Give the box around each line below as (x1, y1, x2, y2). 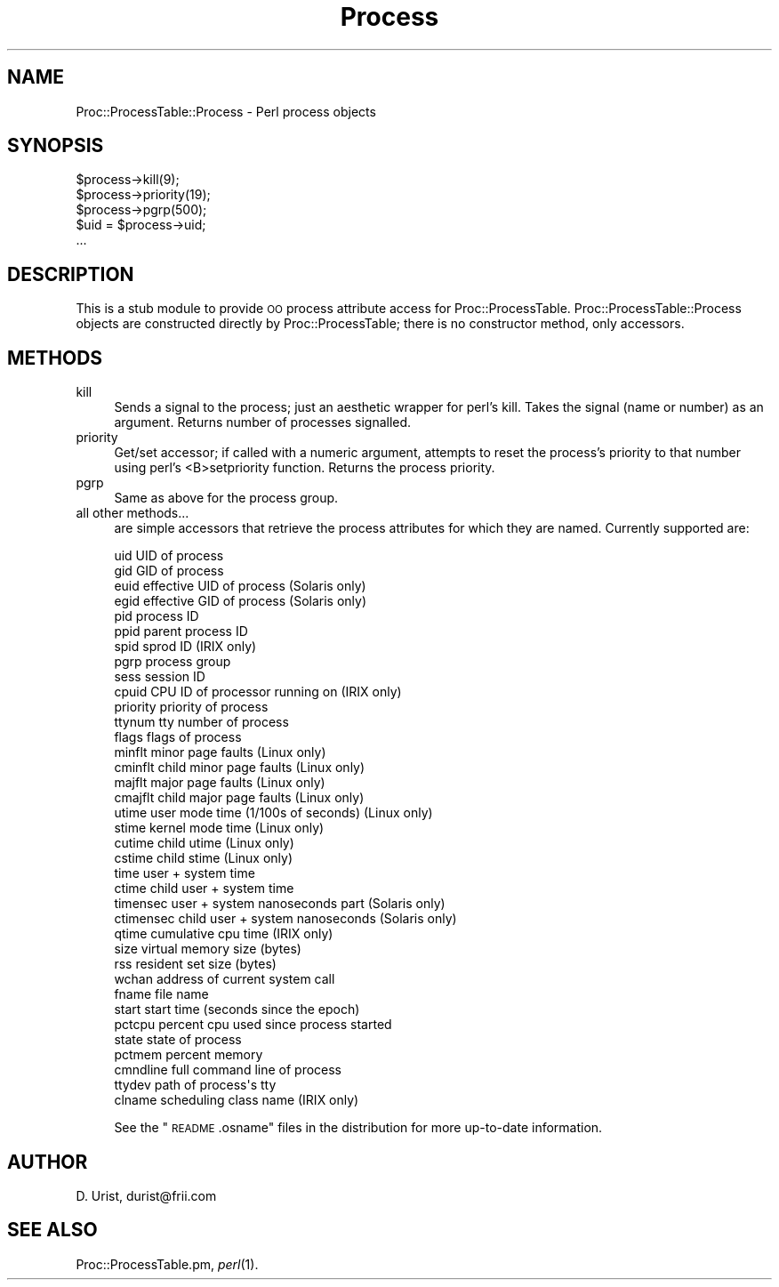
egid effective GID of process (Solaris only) (114, 593, 367, 609)
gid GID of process (114, 563, 224, 579)
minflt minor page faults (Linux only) (114, 744, 326, 760)
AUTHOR (7, 1150, 88, 1173)
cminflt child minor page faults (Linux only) (114, 760, 365, 776)
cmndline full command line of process (114, 1062, 341, 1078)
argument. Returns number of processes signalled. (114, 414, 412, 430)
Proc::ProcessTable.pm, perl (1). (76, 1256, 259, 1272)
